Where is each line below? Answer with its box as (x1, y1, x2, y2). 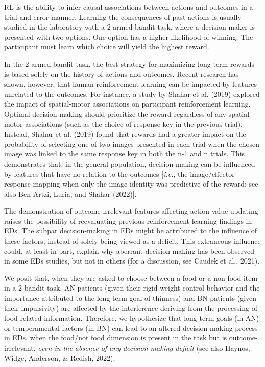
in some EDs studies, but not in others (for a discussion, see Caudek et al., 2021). (4, 255, 260, 266)
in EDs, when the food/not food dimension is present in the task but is (4, 332, 227, 343)
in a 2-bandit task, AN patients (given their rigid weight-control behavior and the (4, 282, 260, 293)
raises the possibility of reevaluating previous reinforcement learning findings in (4, 215, 252, 226)
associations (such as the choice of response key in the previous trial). (25, 118, 243, 129)
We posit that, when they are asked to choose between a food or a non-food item (4, 272, 258, 283)
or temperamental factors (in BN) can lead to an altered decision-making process (4, 322, 258, 333)
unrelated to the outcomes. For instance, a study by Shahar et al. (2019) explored (4, 88, 260, 99)
